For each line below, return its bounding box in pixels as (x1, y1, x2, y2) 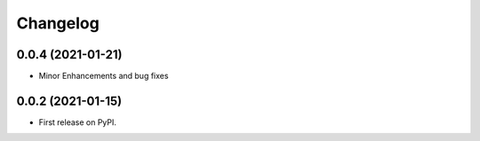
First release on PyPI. (38, 116, 117, 128)
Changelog (16, 13, 100, 33)
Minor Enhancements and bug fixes (38, 71, 169, 82)
